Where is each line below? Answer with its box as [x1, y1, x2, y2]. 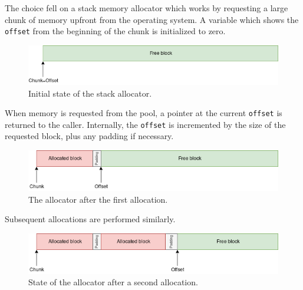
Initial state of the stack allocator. [28, 87, 152, 99]
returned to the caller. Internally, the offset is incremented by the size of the [5, 118, 286, 130]
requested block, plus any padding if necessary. [5, 130, 174, 142]
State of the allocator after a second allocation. [28, 276, 198, 288]
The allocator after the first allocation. [28, 193, 168, 205]
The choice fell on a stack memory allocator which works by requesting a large [5, 2, 288, 14]
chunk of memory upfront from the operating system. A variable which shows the [5, 13, 299, 25]
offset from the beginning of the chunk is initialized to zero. [5, 25, 226, 37]
